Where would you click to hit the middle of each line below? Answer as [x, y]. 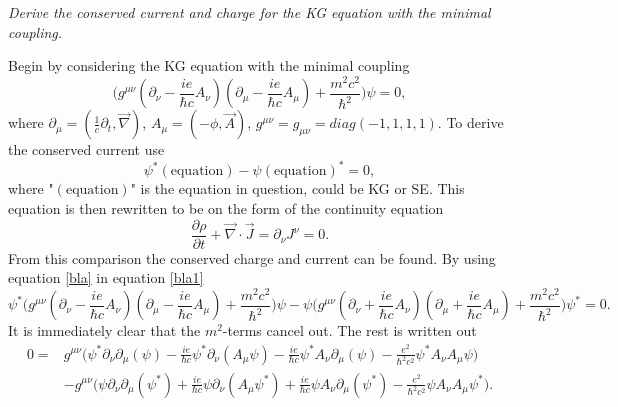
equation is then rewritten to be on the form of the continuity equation [226, 208]
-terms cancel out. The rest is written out [349, 330]
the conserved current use [86, 149]
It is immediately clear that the [104, 330]
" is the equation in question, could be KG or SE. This [297, 188]
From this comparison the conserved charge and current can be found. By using [252, 257]
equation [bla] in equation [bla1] [106, 277]
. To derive [470, 122]
